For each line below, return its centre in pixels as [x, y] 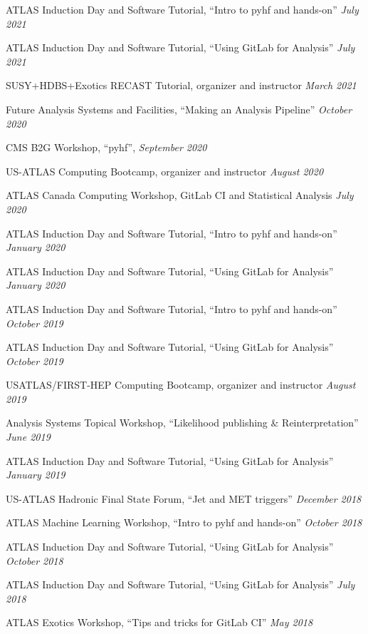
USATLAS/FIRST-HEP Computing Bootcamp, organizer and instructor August [181, 385]
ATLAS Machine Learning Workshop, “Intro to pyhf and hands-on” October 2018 [184, 522]
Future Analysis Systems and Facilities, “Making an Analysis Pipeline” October [179, 109]
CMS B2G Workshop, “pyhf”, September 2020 [106, 147]
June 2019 [28, 437]
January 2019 [36, 475]
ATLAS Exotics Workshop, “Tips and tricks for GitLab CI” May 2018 [159, 622]
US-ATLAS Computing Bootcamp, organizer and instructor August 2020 [165, 171]
